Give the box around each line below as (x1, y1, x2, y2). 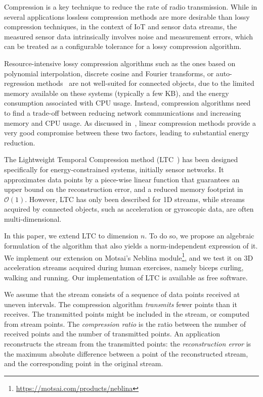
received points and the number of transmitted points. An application (4, 328, 220, 339)
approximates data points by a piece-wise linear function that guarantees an (4, 174, 240, 184)
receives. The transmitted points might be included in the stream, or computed (4, 309, 250, 319)
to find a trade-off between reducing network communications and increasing (4, 107, 241, 118)
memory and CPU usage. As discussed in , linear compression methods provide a (4, 117, 256, 128)
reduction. (4, 137, 35, 147)
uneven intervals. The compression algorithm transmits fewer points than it (4, 299, 237, 309)
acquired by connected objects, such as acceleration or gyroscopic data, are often (4, 204, 254, 214)
